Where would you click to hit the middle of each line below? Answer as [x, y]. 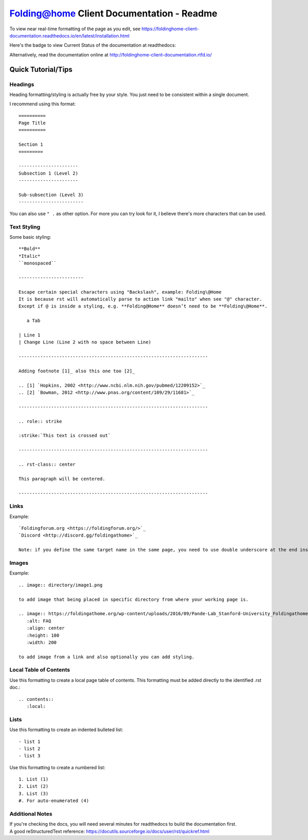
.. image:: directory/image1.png [61, 585]
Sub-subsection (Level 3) [51, 195]
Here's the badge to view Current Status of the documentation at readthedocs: [93, 45]
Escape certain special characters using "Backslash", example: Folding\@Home [120, 292]
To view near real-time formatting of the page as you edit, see [75, 29]
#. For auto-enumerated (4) [54, 801]
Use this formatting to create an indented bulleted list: [66, 730]
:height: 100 [43, 635]
